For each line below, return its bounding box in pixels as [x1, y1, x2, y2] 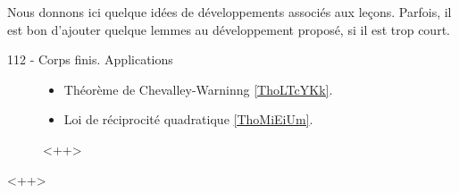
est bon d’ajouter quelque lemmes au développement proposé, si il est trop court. [7, 20, 450, 38]
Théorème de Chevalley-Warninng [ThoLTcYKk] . [63, 80, 333, 98]
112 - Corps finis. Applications [7, 50, 173, 69]
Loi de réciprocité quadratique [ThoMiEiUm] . [63, 110, 313, 129]
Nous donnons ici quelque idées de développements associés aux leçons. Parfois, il [7, 3, 452, 21]
